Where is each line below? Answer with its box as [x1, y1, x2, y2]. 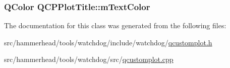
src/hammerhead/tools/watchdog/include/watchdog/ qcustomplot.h [4, 37, 212, 47]
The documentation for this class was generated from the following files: [4, 20, 226, 31]
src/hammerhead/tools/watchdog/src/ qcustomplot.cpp [4, 54, 174, 64]
